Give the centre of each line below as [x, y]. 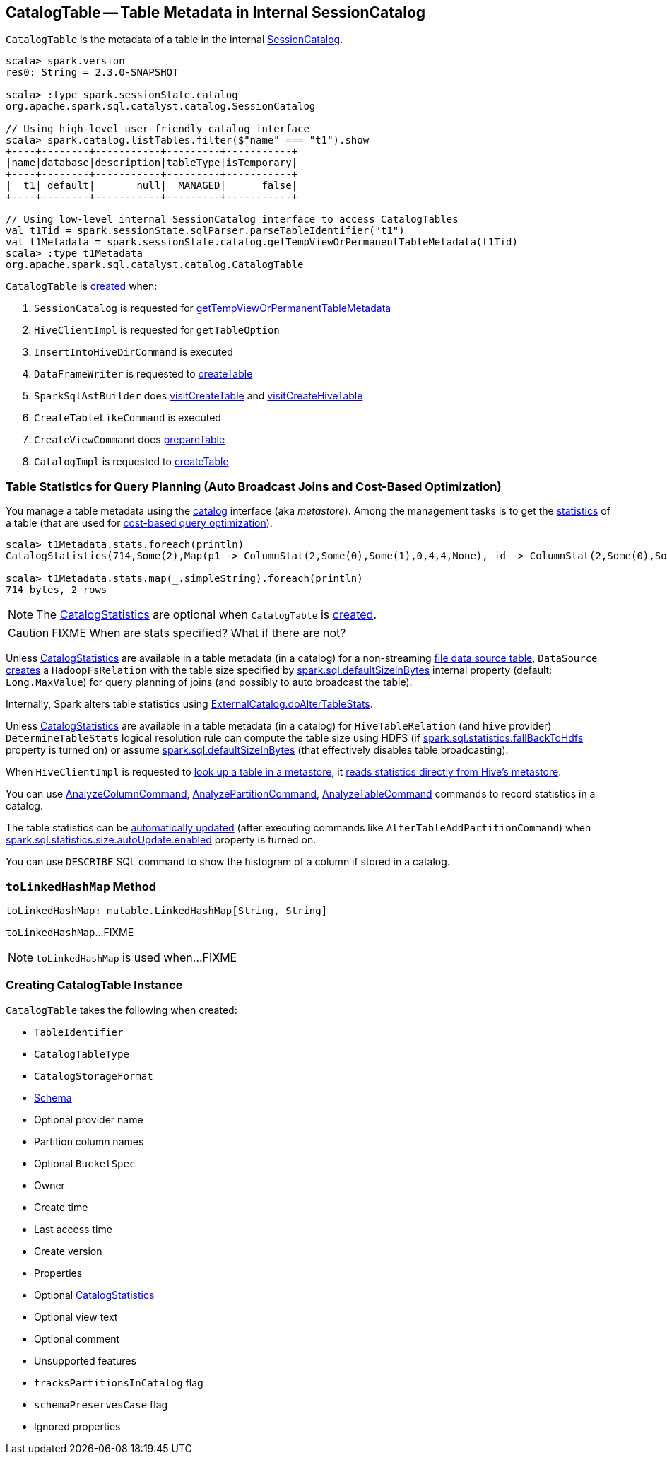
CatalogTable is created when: [82, 286]
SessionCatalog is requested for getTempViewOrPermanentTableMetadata [213, 308]
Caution [29, 633]
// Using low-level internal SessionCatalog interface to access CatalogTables [232, 220]
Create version [68, 1251]
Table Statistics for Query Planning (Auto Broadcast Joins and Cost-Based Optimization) [254, 486]
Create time [61, 1207]
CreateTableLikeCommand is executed [128, 418]
